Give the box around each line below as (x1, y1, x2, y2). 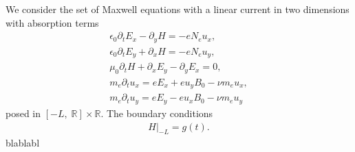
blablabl (6, 136, 40, 150)
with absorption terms (6, 15, 99, 29)
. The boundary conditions (100, 105, 213, 120)
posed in (6, 105, 41, 120)
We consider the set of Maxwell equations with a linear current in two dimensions (6, 2, 349, 16)
